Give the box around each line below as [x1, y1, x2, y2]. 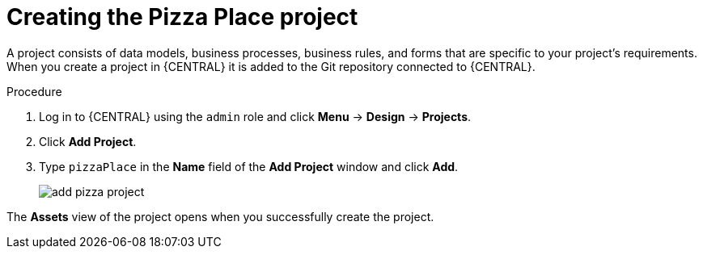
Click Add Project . [39, 134, 137, 148]
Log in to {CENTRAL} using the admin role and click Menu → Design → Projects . [39, 109, 472, 123]
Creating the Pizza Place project [6, 3, 358, 31]
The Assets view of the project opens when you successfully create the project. [6, 209, 434, 224]
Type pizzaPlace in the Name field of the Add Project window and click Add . [39, 159, 459, 173]
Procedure [6, 84, 62, 98]
